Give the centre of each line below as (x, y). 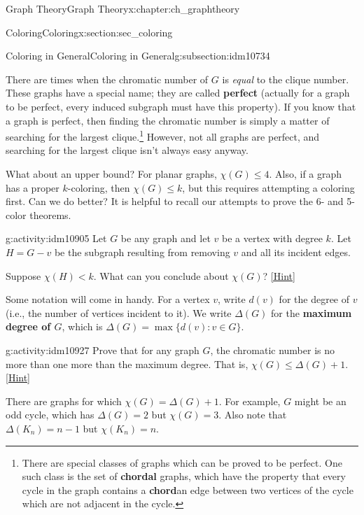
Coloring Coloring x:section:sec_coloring (89, 32)
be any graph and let (166, 238)
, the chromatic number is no (273, 350)
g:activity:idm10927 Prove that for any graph (103, 350)
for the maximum (311, 312)
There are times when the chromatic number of (107, 79)
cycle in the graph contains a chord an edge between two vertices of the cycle (188, 489)
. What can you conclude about (161, 275)
